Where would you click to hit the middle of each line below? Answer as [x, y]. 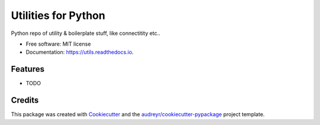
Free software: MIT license [58, 44]
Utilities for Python [58, 15]
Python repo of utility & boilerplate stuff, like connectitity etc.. [86, 33]
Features [28, 69]
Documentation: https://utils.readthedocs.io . [80, 52]
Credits [25, 100]
